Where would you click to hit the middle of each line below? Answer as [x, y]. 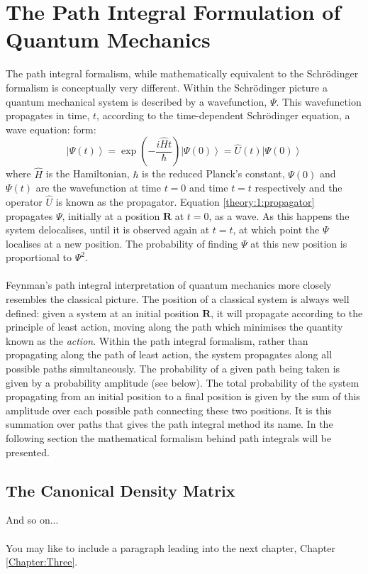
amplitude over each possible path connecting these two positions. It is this [169, 410]
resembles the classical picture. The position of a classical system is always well [178, 299]
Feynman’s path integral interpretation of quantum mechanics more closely [169, 285]
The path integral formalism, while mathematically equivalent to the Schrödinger [182, 73]
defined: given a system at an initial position [102, 313]
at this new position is [299, 243]
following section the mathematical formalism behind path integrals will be [169, 438]
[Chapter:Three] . [42, 562]
